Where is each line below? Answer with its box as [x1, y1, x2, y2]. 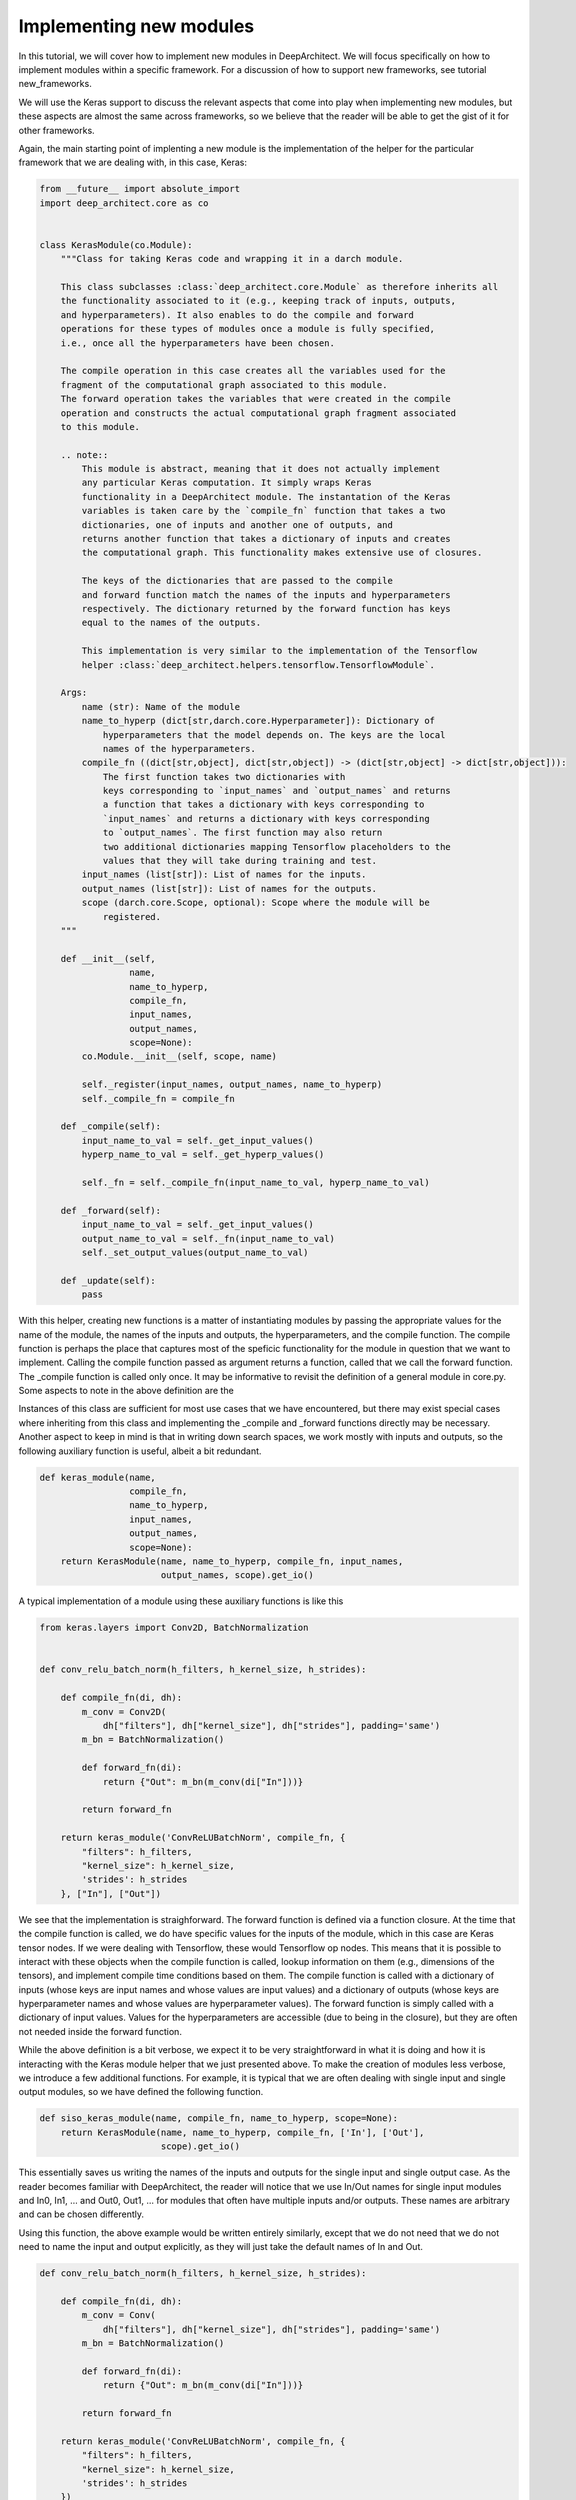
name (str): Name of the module [81, 701, 240, 712]
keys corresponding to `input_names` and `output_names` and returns [102, 785, 452, 797]
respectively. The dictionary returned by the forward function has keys [81, 603, 452, 614]
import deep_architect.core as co [39, 197, 209, 209]
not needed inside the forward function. [18, 2025, 182, 2037]
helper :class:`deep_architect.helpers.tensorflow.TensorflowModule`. [81, 659, 435, 670]
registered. [102, 911, 162, 922]
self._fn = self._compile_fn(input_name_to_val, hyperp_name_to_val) [81, 1177, 430, 1188]
